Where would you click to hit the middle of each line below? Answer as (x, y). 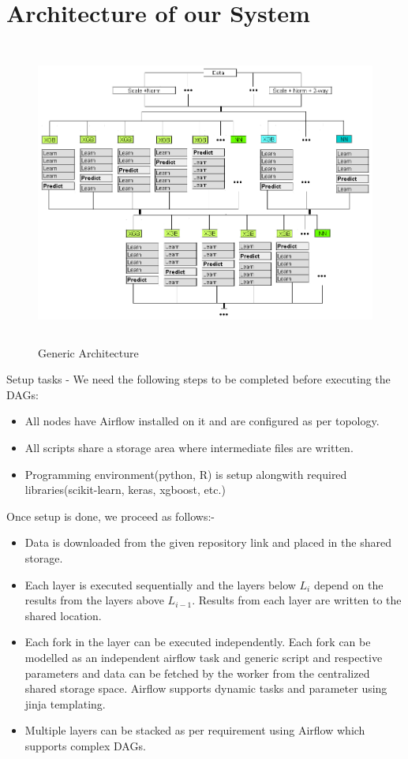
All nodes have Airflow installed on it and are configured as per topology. (202, 421)
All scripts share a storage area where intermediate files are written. (189, 448)
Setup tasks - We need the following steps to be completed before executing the (198, 379)
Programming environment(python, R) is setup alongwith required (186, 474)
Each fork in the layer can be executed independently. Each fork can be (198, 642)
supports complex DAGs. (85, 745)
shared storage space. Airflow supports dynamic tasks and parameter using (206, 688)
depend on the (348, 584)
